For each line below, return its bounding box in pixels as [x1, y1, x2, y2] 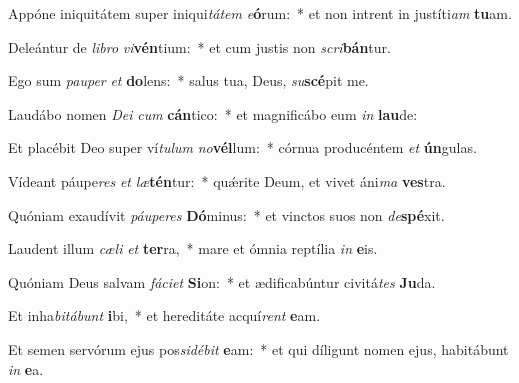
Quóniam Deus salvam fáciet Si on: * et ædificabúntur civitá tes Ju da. [8, 271, 436, 292]
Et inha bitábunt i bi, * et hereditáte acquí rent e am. [8, 305, 321, 326]
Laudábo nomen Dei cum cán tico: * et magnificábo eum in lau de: [8, 103, 418, 124]
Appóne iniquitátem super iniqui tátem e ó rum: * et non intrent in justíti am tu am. [8, 3, 512, 23]
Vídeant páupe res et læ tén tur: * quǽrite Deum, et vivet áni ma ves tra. [8, 170, 446, 191]
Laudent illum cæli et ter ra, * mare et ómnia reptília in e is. [8, 238, 378, 259]
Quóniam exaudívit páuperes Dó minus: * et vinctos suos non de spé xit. [8, 204, 445, 225]
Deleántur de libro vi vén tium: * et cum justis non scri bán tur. [8, 36, 391, 57]
